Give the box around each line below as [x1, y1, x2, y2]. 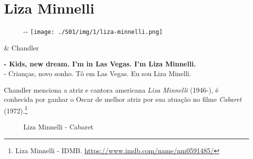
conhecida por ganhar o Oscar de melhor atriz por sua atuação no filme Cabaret [4, 94, 242, 104]
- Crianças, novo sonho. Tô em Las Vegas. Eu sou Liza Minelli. [4, 68, 191, 78]
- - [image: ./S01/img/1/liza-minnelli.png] [23, 26, 163, 36]
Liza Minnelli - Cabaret [23, 122, 93, 131]
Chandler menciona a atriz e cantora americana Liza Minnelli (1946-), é [4, 84, 218, 95]
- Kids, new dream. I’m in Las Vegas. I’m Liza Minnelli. [4, 59, 196, 69]
